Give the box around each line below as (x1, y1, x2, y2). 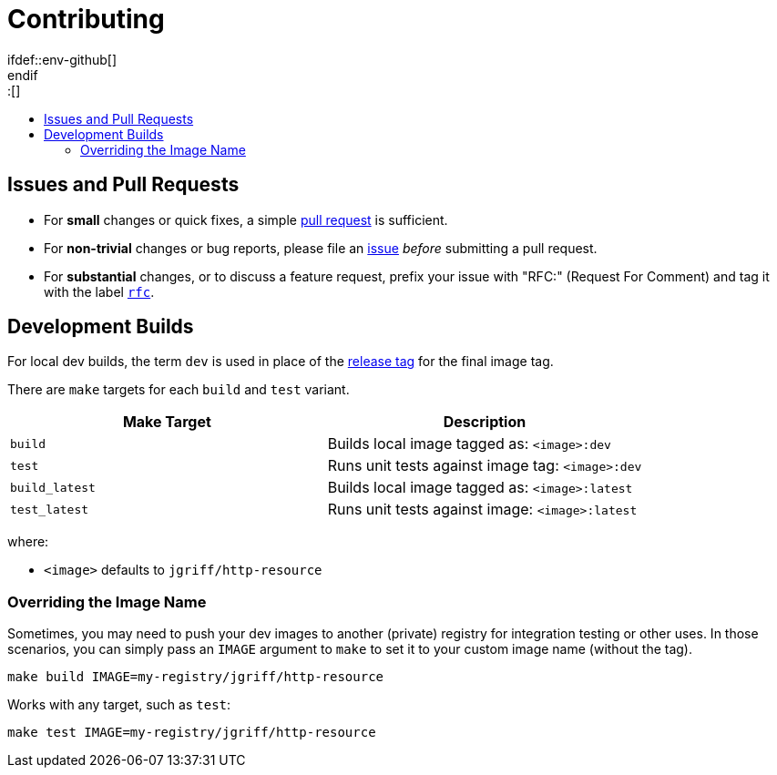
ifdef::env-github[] (7, 51, 118, 67)
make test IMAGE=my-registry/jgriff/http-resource (7, 725, 376, 740)
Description (443, 413, 527, 432)
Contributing (7, 4, 165, 35)
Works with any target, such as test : (7, 697, 231, 713)
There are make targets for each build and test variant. (7, 382, 350, 398)
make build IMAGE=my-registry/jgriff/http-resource (7, 669, 384, 685)
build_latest (10, 480, 96, 495)
